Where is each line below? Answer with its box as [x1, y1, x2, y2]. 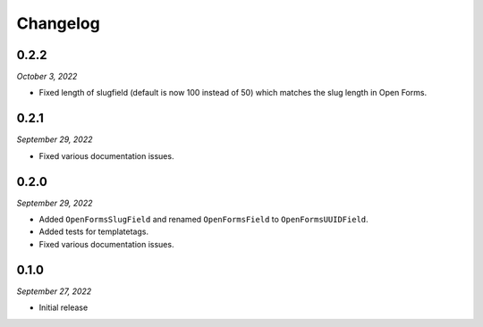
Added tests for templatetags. [38, 226, 149, 237]
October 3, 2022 [16, 71, 78, 82]
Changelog [16, 13, 100, 33]
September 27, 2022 [16, 286, 92, 297]
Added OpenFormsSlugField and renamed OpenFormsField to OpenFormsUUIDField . [38, 214, 369, 225]
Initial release [38, 302, 89, 313]
